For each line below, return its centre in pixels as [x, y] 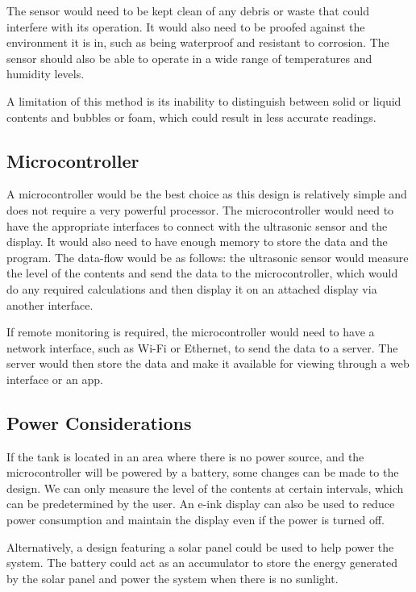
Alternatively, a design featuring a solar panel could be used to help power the [200, 546]
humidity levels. [46, 74]
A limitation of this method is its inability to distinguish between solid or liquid [204, 100]
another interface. [50, 304]
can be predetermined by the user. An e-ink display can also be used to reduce [201, 504]
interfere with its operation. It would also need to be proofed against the [186, 26]
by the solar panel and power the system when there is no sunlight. [173, 578]
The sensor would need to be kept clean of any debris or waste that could [188, 10]
